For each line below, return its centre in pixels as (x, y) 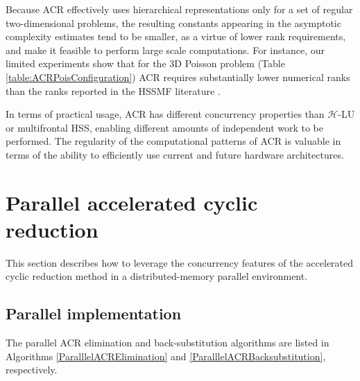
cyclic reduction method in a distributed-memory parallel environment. (157, 276)
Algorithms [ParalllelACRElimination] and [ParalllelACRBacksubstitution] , (166, 356)
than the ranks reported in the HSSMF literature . (113, 90)
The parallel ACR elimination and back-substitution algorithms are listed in (168, 343)
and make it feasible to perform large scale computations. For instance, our (165, 50)
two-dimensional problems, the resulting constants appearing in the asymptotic (173, 23)
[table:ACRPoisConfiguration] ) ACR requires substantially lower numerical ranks (178, 77)
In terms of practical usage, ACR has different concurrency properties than (165, 114)
